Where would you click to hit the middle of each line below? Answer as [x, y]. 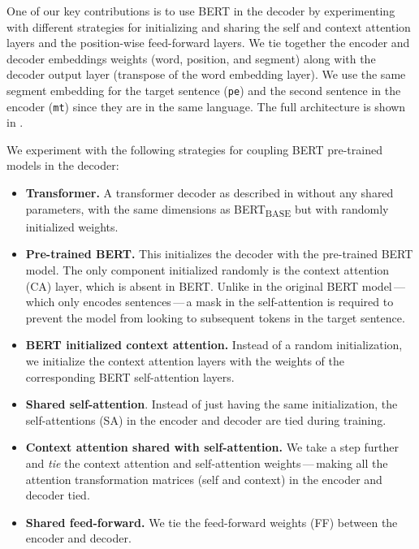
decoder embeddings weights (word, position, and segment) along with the [191, 58]
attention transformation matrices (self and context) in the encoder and [204, 479]
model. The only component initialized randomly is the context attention [207, 269]
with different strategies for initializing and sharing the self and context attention [209, 26]
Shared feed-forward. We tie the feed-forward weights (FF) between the [212, 522]
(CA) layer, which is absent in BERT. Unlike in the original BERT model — [216, 285]
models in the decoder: [63, 165]
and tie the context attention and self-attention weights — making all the [207, 463]
